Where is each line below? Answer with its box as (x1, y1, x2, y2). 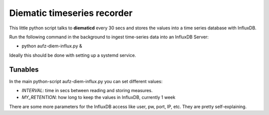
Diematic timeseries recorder (9, 7, 133, 18)
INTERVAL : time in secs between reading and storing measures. (21, 88, 153, 94)
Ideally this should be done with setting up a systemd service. (9, 52, 136, 58)
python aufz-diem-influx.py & (21, 43, 82, 49)
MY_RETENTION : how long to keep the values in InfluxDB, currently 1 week (21, 95, 175, 101)
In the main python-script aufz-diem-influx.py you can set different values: (9, 78, 163, 84)
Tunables (9, 65, 39, 74)
